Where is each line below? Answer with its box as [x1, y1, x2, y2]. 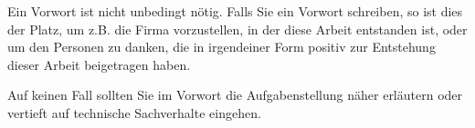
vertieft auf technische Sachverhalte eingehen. [7, 103, 261, 122]
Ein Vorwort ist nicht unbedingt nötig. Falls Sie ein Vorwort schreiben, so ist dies [7, 2, 463, 20]
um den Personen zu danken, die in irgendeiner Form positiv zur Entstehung [7, 37, 436, 56]
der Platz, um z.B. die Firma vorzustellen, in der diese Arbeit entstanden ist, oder [7, 19, 468, 38]
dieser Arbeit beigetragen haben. [7, 54, 191, 74]
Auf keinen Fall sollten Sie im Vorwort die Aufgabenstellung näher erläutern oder [7, 85, 463, 104]
